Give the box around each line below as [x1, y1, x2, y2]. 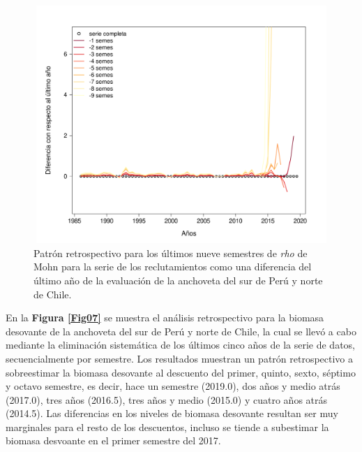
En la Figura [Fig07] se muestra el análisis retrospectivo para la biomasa [6, 310, 324, 325]
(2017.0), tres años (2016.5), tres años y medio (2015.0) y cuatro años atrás [6, 392, 328, 407]
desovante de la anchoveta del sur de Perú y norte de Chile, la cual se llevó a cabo [6, 323, 356, 338]
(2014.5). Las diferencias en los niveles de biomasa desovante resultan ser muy [6, 406, 338, 421]
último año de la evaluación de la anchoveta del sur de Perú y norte [33, 272, 323, 287]
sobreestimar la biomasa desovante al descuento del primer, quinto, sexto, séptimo [6, 365, 356, 379]
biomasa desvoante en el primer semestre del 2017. [6, 433, 221, 448]
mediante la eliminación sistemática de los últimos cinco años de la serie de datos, [6, 337, 356, 352]
